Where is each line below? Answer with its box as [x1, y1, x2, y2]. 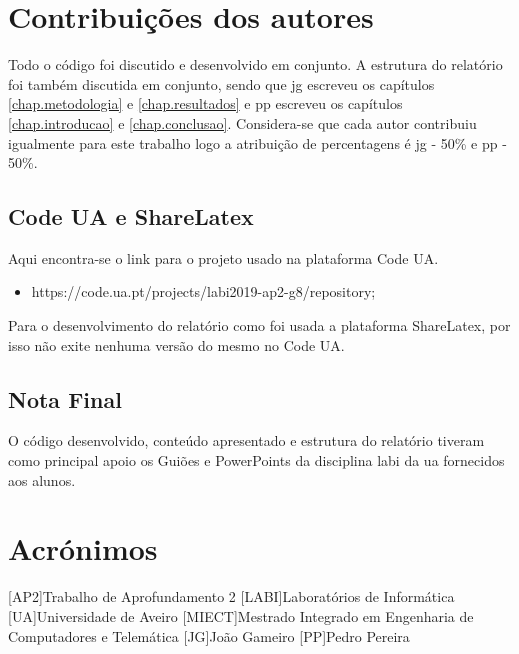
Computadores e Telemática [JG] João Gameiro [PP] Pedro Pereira [8, 625, 410, 646]
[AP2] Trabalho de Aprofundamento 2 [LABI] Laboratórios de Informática [8, 586, 455, 607]
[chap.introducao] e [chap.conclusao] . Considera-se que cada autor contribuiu [8, 112, 477, 133]
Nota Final [8, 383, 122, 414]
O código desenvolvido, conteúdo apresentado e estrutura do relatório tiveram [8, 430, 485, 451]
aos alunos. [8, 469, 76, 490]
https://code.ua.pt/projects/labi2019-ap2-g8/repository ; [31, 281, 376, 302]
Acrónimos [8, 528, 158, 569]
